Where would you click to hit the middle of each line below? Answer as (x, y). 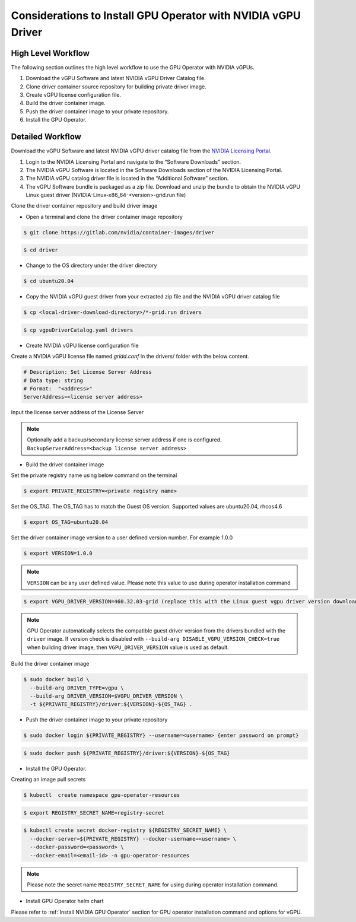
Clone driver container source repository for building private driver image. (116, 87)
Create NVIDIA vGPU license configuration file (82, 345)
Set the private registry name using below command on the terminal (94, 475)
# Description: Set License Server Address (88, 372)
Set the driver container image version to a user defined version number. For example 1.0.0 (122, 538)
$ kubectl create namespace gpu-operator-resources (102, 795)
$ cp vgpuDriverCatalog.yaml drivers (78, 330)
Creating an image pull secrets (48, 780)
